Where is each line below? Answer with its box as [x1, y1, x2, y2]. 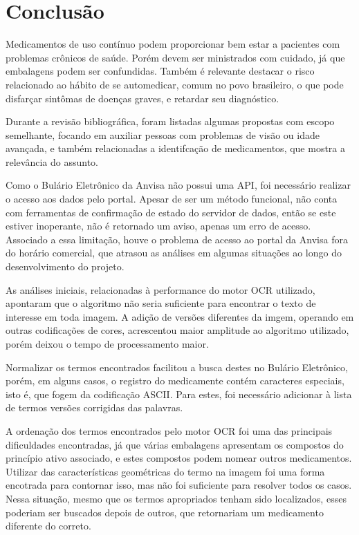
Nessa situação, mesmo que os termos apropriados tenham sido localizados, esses [6, 491, 347, 505]
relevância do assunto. [6, 154, 98, 169]
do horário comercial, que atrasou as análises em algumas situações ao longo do [6, 245, 342, 260]
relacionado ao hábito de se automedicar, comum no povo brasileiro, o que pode [6, 77, 344, 91]
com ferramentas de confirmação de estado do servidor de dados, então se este [6, 205, 336, 219]
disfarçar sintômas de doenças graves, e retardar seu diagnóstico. [6, 91, 279, 105]
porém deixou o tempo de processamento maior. [6, 337, 209, 350]
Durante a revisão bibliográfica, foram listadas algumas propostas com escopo [6, 114, 335, 129]
